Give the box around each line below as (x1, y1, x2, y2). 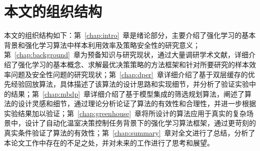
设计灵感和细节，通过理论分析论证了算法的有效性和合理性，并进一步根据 (17, 98, 256, 109)
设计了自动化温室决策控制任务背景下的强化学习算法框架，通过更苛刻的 (24, 118, 256, 128)
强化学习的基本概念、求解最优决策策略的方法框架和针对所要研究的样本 (17, 59, 249, 69)
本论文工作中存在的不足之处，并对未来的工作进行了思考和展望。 (4, 137, 214, 148)
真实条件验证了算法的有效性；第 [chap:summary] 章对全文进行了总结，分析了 (4, 128, 255, 138)
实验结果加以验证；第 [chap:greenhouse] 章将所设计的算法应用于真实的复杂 (4, 108, 247, 118)
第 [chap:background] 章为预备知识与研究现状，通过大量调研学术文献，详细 (4, 49, 248, 60)
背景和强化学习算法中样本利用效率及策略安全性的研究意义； (4, 39, 200, 50)
